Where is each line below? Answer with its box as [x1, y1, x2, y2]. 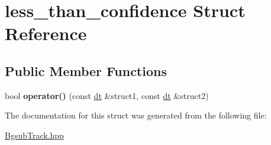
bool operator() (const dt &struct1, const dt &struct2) [5, 89, 209, 101]
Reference [5, 21, 87, 45]
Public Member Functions [5, 61, 167, 80]
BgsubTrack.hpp [5, 128, 64, 141]
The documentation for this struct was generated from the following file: [5, 109, 267, 121]
